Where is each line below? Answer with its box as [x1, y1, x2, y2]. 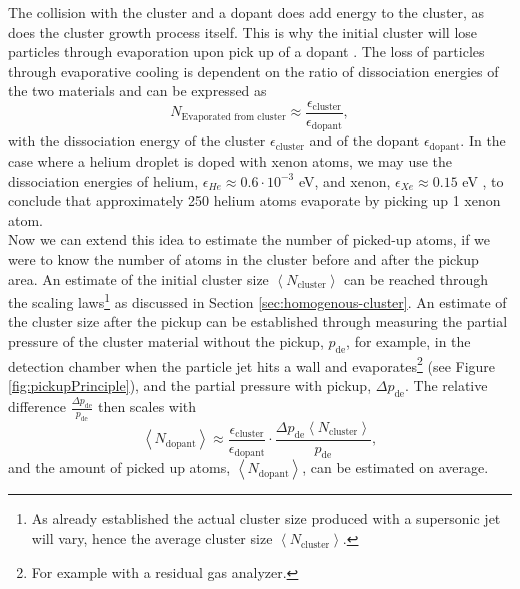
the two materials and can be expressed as [8, 80, 267, 101]
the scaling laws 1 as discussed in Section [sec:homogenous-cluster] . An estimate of [8, 289, 507, 312]
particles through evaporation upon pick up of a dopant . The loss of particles [8, 41, 485, 62]
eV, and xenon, [298, 170, 391, 191]
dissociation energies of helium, [8, 170, 199, 191]
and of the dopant [309, 130, 420, 151]
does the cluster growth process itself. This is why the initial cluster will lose [8, 21, 478, 42]
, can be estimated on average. [302, 457, 489, 478]
